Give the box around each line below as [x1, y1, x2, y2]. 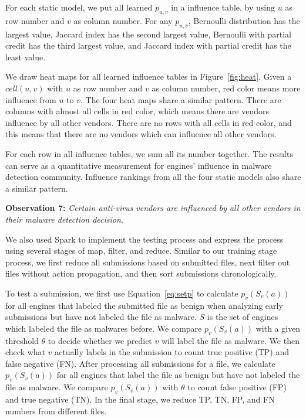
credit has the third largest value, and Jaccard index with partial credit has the [5, 39, 291, 52]
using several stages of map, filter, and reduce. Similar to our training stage [5, 244, 277, 257]
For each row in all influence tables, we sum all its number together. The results [5, 147, 293, 159]
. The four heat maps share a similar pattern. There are [80, 93, 281, 105]
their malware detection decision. [5, 213, 124, 225]
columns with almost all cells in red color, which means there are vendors [5, 105, 269, 117]
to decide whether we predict [48, 334, 152, 346]
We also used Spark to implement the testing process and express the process [5, 233, 284, 245]
